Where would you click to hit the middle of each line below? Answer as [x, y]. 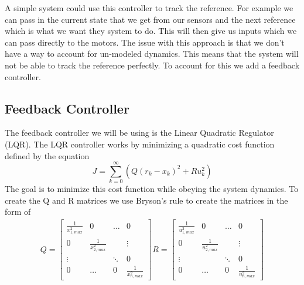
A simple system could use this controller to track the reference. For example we [149, 8]
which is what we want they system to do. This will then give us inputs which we [151, 31]
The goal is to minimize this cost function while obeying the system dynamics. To [152, 189]
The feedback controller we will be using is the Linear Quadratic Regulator [139, 133]
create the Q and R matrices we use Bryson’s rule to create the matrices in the [146, 200]
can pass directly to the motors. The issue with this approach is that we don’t [145, 42]
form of [18, 212]
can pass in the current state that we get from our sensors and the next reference [150, 19]
